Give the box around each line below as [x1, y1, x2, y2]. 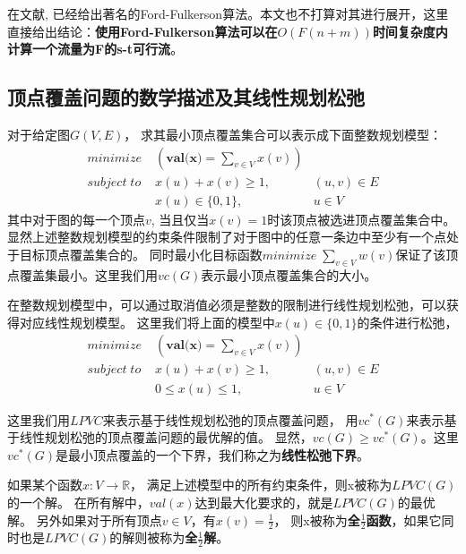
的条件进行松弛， [357, 312, 458, 331]
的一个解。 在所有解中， [7, 492, 150, 511]
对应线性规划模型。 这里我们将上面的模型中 [19, 312, 275, 331]
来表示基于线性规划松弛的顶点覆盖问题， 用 [102, 410, 358, 429]
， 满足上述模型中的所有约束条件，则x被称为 [130, 475, 393, 494]
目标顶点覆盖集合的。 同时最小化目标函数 [19, 244, 263, 263]
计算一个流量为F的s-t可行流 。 [7, 39, 184, 58]
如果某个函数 [7, 475, 82, 494]
